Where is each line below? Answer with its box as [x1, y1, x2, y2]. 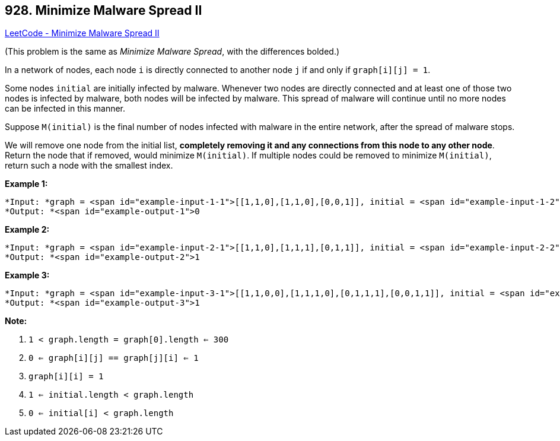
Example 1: [5, 179, 48, 189]
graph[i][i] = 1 [28, 372, 104, 382]
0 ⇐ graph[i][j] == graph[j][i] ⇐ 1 [28, 353, 199, 363]
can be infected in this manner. [5, 103, 126, 114]
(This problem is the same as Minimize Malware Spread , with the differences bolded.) [5, 46, 340, 57]
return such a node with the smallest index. [5, 160, 173, 171]
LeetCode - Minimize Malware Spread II [5, 28, 160, 39]
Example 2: [5, 224, 50, 235]
